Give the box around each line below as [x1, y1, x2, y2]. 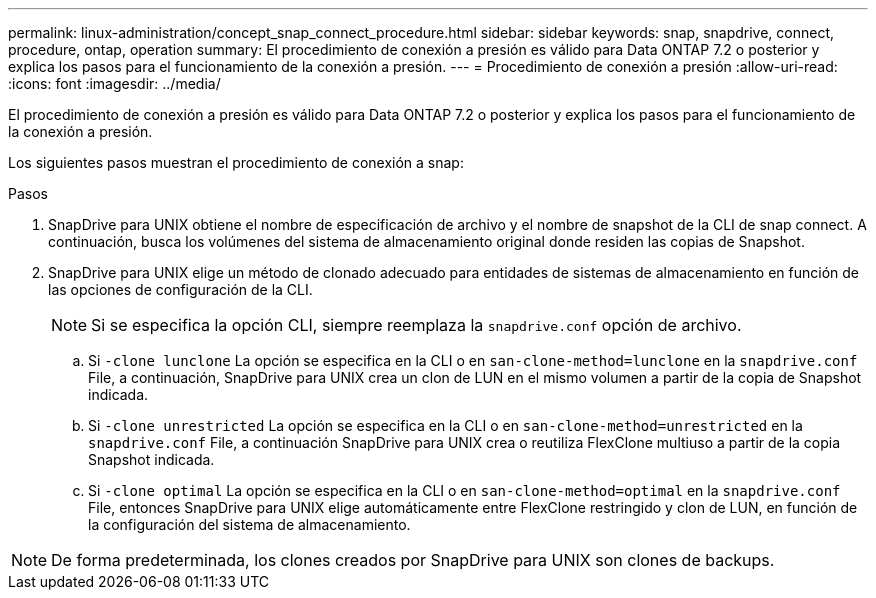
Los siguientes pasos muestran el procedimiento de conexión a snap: [8, 154, 464, 171]
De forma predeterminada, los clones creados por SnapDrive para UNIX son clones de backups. [51, 550, 775, 570]
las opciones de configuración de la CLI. [48, 281, 313, 298]
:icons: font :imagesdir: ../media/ [8, 75, 221, 92]
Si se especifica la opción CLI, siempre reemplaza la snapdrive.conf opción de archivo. [91, 315, 742, 335]
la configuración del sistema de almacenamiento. [88, 516, 411, 533]
